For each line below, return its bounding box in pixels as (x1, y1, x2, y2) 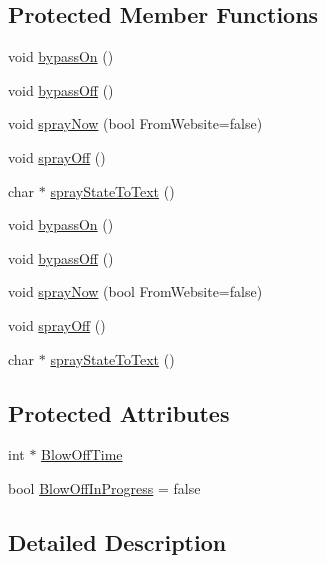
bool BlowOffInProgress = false (8, 477, 201, 498)
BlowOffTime (41, 444, 123, 465)
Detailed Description (8, 526, 227, 557)
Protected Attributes (8, 397, 230, 428)
